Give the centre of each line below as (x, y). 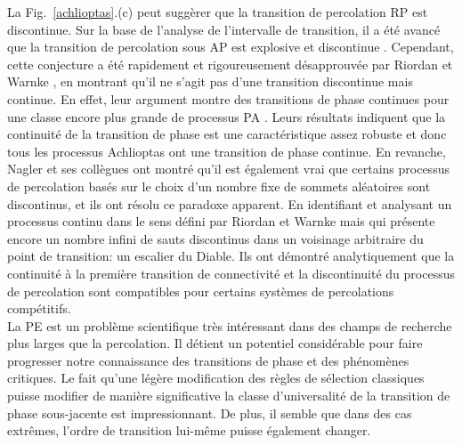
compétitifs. (39, 308)
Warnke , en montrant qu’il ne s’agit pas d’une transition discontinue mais (210, 81)
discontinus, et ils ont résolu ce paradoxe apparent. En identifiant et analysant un (230, 203)
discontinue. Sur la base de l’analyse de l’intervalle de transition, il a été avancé (224, 29)
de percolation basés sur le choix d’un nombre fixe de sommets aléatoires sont (219, 186)
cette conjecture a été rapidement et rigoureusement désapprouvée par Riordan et (230, 64)
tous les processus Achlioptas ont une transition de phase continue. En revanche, (227, 151)
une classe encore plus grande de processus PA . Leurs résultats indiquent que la (227, 116)
